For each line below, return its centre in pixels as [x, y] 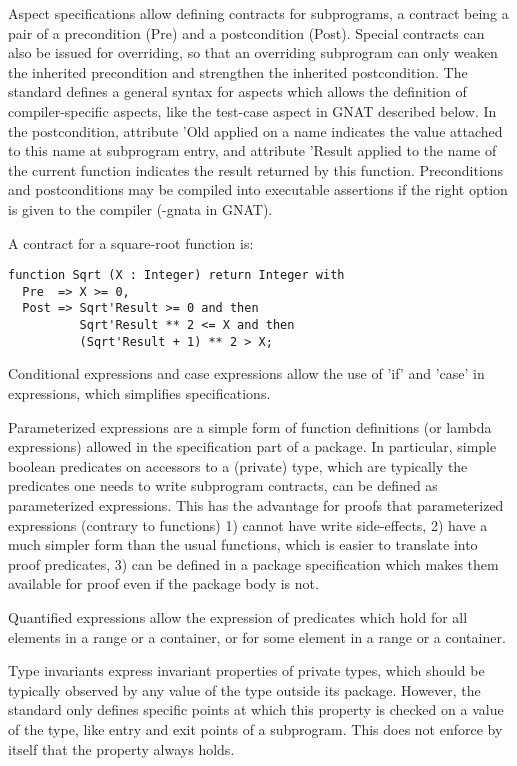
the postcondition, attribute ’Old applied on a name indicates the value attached [255, 130]
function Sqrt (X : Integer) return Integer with [176, 275]
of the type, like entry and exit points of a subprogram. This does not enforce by [255, 728]
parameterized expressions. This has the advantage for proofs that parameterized [256, 504]
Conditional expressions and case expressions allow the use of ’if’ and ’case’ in [246, 373]
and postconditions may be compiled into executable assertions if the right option [258, 189]
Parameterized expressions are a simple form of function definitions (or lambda [250, 426]
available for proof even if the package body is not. [163, 583]
